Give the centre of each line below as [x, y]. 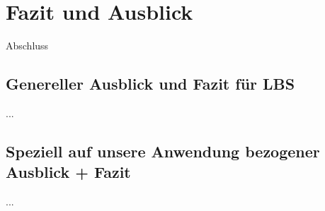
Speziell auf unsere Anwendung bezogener [163, 151]
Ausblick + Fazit [68, 172]
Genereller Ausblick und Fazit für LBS [150, 84]
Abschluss [27, 46]
